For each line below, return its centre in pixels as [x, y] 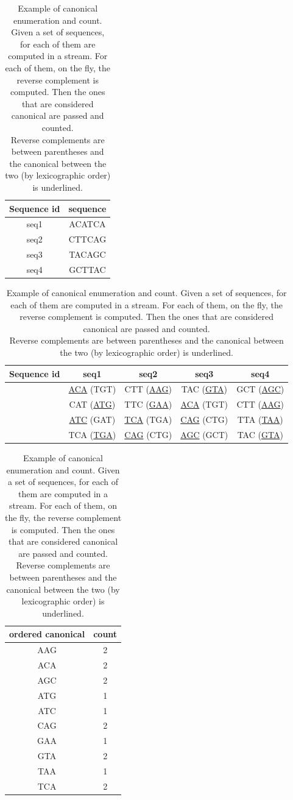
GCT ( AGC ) [260, 389]
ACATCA [87, 224]
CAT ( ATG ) [92, 404]
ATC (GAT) [92, 419]
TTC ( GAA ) [148, 404]
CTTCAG [87, 239]
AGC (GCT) [204, 434]
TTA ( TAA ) [260, 419]
